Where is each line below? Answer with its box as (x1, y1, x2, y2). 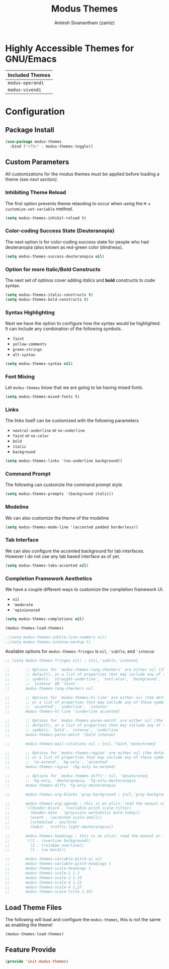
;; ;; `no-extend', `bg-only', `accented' (5, 760, 109, 765)
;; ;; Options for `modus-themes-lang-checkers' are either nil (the (5, 667, 167, 672)
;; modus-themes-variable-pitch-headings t (5, 861, 112, 866)
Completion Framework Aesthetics (5, 575, 92, 582)
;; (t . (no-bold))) (5, 847, 66, 853)
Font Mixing (5, 373, 35, 380)
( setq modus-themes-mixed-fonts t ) (5, 394, 80, 399)
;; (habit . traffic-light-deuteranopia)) (5, 824, 114, 829)
